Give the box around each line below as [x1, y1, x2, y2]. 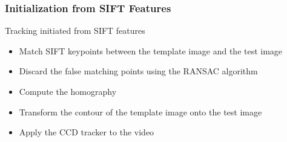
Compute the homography [19, 85, 117, 97]
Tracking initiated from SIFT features [5, 24, 145, 37]
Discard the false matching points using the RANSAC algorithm [19, 65, 258, 77]
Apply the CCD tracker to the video [19, 126, 154, 138]
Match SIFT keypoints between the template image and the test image [19, 44, 283, 57]
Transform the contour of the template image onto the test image [19, 105, 262, 118]
